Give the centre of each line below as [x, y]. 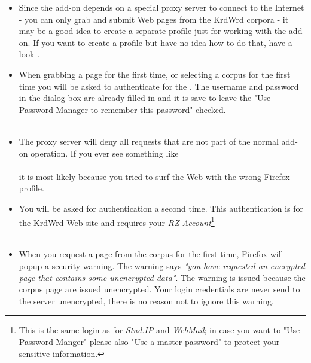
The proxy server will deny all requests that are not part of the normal [149, 141]
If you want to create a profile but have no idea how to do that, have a [163, 42]
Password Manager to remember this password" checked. [122, 109]
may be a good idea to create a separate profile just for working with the [153, 31]
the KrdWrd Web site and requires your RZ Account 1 [117, 221]
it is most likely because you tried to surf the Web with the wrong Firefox [154, 176]
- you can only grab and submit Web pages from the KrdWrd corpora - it [154, 19]
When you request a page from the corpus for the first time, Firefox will [151, 254]
